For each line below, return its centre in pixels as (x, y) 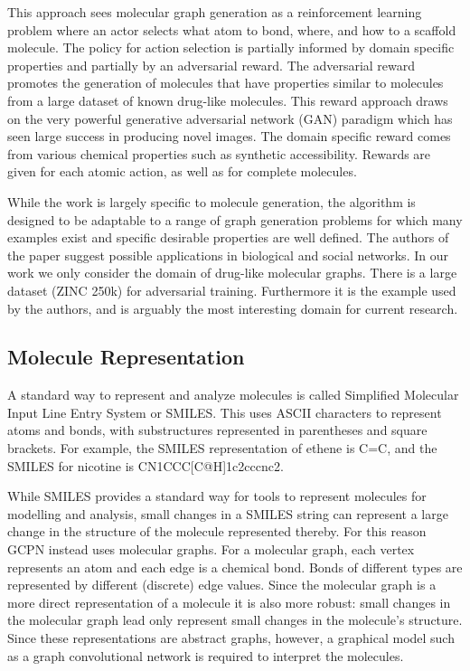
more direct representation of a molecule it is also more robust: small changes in (229, 602)
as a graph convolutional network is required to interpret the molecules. (206, 655)
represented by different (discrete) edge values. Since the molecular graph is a (222, 585)
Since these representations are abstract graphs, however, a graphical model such (231, 638)
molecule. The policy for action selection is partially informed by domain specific (231, 47)
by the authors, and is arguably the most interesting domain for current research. (233, 308)
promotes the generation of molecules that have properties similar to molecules (226, 83)
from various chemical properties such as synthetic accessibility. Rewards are (219, 153)
